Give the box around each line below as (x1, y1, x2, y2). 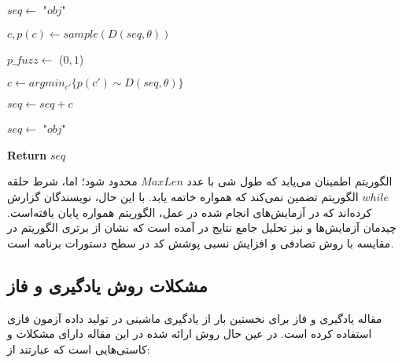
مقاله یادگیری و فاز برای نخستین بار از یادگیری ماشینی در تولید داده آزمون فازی (7, 310, 382, 326)
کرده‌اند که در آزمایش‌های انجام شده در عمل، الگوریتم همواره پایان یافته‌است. (7, 203, 372, 220)
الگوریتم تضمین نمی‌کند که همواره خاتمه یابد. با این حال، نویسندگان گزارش (7, 188, 359, 204)
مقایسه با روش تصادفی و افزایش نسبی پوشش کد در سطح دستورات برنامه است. (7, 234, 394, 251)
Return (7, 146, 47, 163)
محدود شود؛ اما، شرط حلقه (7, 173, 138, 189)
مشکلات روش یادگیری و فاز (7, 273, 208, 297)
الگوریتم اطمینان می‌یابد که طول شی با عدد (186, 173, 393, 189)
